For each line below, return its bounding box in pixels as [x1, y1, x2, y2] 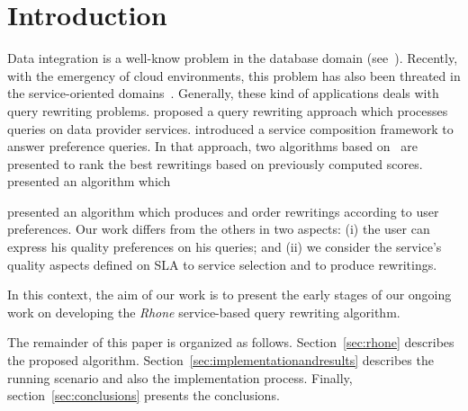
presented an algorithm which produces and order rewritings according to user [7, 201, 439, 220]
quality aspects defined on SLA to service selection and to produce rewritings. [7, 255, 437, 273]
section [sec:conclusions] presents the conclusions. [7, 386, 280, 405]
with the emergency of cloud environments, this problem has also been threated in [7, 66, 461, 85]
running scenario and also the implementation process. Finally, [7, 368, 353, 387]
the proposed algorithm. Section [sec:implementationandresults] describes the [7, 351, 434, 370]
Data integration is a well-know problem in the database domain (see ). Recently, [7, 49, 458, 67]
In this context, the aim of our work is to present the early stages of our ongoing [7, 285, 452, 304]
